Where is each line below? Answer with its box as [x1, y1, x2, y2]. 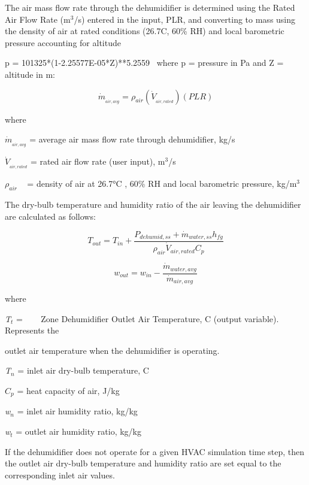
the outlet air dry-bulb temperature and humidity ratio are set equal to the [5, 457, 281, 469]
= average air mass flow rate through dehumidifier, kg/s [29, 133, 235, 145]
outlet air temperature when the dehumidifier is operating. [5, 344, 220, 356]
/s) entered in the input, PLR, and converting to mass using [74, 13, 296, 25]
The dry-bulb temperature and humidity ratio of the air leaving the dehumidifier [5, 198, 301, 211]
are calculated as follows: [5, 210, 96, 222]
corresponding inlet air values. [5, 468, 115, 481]
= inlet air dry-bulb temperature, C [17, 364, 149, 377]
